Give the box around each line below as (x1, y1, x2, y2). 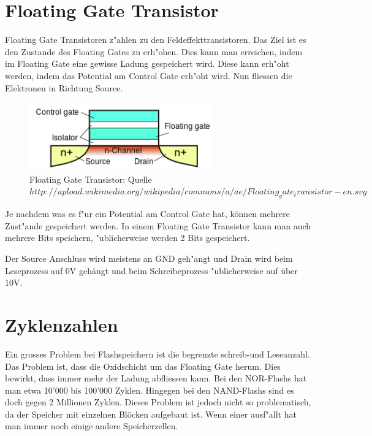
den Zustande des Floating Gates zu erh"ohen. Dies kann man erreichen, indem (5, 45, 303, 58)
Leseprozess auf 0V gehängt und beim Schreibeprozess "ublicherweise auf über (5, 264, 298, 277)
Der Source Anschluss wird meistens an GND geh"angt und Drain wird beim (5, 252, 293, 265)
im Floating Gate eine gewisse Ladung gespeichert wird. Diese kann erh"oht (5, 57, 289, 70)
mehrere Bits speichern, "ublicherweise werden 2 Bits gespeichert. (5, 231, 250, 244)
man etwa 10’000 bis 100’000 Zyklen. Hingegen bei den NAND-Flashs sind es (5, 383, 294, 396)
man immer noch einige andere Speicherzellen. (5, 419, 178, 432)
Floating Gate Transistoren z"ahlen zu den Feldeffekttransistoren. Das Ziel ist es (5, 33, 306, 46)
